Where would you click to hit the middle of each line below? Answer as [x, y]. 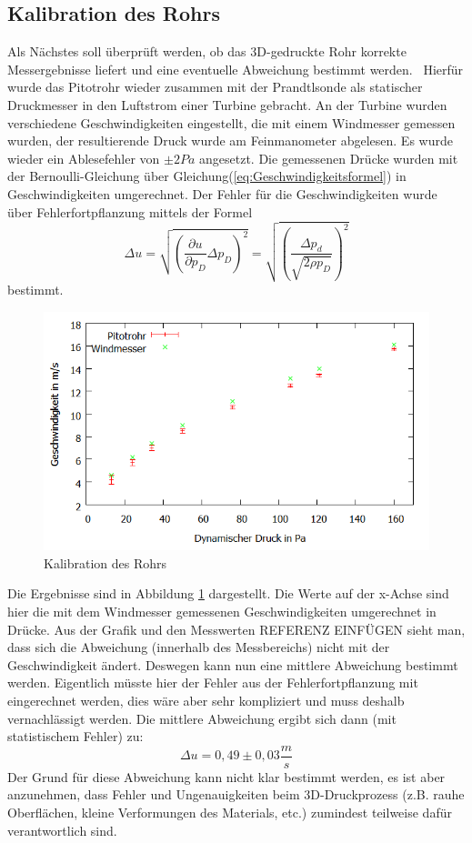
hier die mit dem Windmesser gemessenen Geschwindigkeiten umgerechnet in [222, 612]
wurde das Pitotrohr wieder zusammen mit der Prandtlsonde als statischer [215, 87]
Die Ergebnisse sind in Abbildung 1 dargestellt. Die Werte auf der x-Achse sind [228, 593]
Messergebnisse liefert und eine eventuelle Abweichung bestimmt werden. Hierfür [236, 69]
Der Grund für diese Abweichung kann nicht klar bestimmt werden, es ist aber [226, 776]
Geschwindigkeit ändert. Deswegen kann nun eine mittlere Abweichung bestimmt [233, 664]
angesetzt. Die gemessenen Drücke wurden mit [329, 158]
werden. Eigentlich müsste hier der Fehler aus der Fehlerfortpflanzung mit [213, 682]
